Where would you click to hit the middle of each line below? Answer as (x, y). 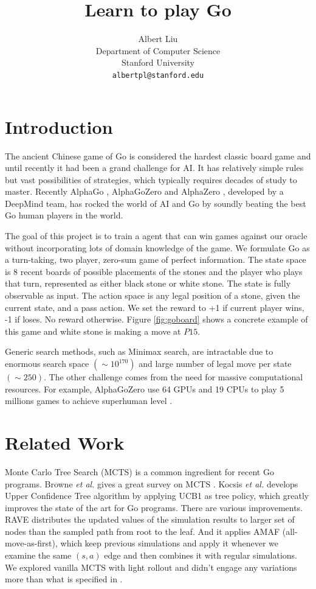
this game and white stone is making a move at (93, 331)
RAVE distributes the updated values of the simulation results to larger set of (150, 519)
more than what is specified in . (64, 579)
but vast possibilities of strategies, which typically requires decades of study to (151, 179)
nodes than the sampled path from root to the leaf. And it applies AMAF (143, 531)
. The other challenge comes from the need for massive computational (173, 377)
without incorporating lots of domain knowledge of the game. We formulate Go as (157, 247)
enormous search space (47, 363)
